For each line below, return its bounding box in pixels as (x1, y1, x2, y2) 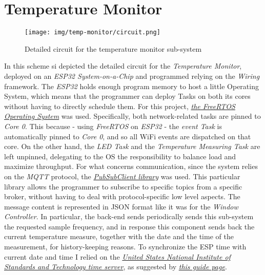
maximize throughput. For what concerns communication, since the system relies (4, 161, 258, 172)
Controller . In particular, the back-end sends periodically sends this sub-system (4, 211, 254, 222)
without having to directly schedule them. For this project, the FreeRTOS (4, 100, 235, 111)
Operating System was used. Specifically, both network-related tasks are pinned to (4, 111, 261, 121)
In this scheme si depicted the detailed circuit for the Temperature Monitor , (4, 60, 242, 71)
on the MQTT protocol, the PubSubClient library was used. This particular (4, 171, 240, 181)
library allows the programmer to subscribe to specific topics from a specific (4, 181, 242, 192)
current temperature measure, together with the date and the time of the (4, 231, 234, 242)
